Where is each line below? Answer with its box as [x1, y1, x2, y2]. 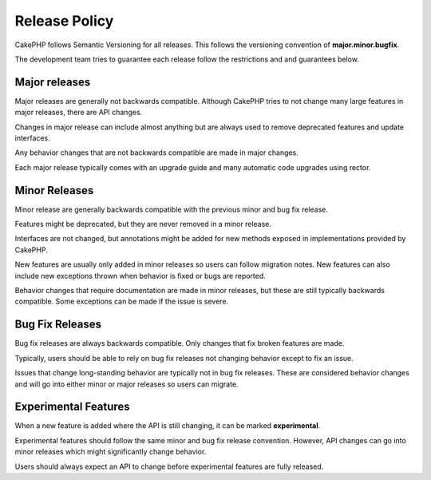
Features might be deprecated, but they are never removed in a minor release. [14, 220, 271, 229]
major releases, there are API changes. [14, 108, 143, 117]
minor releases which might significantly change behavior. [14, 447, 207, 457]
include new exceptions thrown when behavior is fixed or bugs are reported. [14, 271, 267, 280]
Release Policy [14, 12, 114, 30]
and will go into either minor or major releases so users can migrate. [14, 379, 239, 389]
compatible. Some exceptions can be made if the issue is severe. [14, 296, 229, 307]
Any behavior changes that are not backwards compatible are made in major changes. [14, 148, 299, 157]
